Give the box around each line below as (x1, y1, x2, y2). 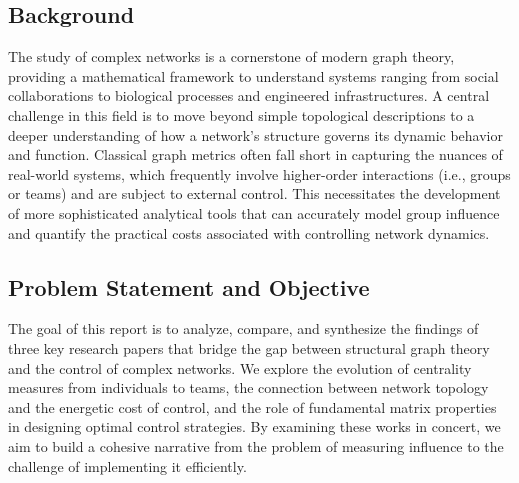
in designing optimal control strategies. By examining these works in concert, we (8, 416, 501, 437)
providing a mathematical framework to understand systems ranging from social (8, 65, 499, 86)
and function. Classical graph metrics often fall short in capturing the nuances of (8, 144, 503, 165)
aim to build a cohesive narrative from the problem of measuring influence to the (8, 435, 504, 456)
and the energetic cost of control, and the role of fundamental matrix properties (8, 396, 497, 417)
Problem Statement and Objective (8, 271, 370, 302)
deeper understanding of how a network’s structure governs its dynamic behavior (8, 124, 503, 145)
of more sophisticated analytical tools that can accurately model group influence (8, 202, 500, 223)
